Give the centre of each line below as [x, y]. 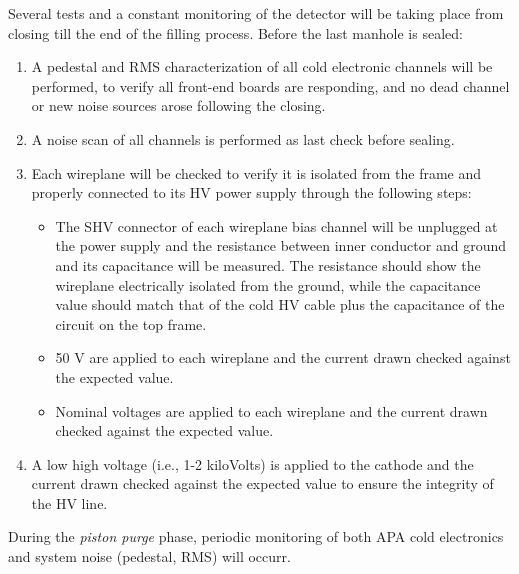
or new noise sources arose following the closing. [178, 105]
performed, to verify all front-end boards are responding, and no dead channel [270, 85]
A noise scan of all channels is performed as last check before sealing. [243, 138]
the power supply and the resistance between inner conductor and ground [280, 245]
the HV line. [69, 502]
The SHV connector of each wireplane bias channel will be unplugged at [276, 225]
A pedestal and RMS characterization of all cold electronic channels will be [262, 66]
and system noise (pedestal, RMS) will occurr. [149, 556]
